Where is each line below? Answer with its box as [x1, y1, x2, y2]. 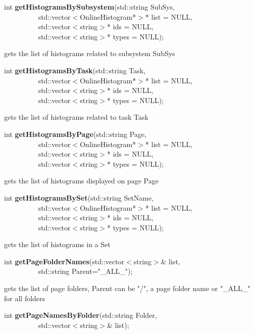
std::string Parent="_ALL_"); [38, 266, 133, 276]
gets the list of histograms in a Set [4, 239, 111, 250]
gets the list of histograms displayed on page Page [4, 175, 159, 186]
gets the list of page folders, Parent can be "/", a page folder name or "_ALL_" [4, 283, 250, 294]
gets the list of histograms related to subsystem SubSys [4, 48, 175, 59]
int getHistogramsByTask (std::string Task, [4, 65, 146, 75]
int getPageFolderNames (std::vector [4, 256, 125, 266]
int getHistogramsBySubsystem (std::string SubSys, [4, 2, 175, 12]
